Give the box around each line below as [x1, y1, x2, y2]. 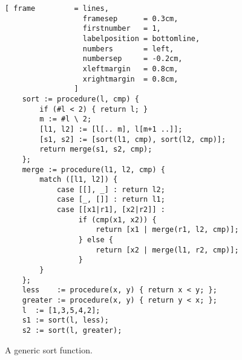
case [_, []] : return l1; [56, 195, 165, 204]
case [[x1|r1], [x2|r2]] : [56, 205, 165, 214]
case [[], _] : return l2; [56, 185, 165, 194]
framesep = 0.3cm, [82, 14, 178, 23]
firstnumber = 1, [82, 24, 161, 33]
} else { [78, 236, 113, 245]
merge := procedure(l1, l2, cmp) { [22, 165, 165, 174]
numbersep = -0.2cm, [82, 54, 183, 63]
